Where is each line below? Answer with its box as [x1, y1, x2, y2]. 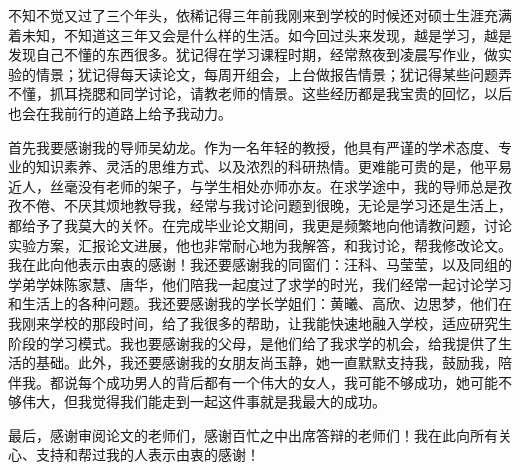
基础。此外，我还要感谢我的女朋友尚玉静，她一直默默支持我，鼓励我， [35, 352, 498, 373]
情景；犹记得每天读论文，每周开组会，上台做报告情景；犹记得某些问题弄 [35, 63, 512, 84]
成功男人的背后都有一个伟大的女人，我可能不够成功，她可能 [105, 371, 498, 392]
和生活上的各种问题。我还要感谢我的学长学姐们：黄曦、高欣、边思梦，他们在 [8, 293, 512, 314]
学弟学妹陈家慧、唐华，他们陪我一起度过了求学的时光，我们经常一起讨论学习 [8, 273, 512, 294]
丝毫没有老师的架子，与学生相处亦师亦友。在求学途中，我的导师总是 [49, 175, 498, 196]
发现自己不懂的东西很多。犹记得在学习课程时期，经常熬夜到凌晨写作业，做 [8, 44, 498, 65]
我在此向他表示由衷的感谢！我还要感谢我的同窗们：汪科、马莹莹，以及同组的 [8, 254, 512, 275]
